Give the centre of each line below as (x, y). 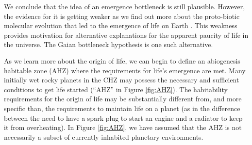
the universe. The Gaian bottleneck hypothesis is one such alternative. (109, 44)
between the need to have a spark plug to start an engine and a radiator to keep (123, 118)
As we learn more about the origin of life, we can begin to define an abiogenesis (122, 60)
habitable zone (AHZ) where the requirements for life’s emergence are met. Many (125, 70)
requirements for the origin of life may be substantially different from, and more (123, 99)
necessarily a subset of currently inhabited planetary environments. (104, 137)
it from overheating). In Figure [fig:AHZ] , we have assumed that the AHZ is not (123, 127)
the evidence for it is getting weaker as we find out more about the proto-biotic (122, 16)
